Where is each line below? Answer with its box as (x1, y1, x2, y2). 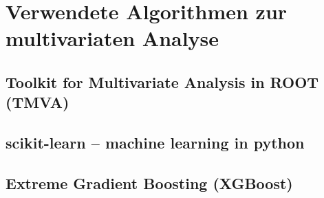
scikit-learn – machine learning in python (6, 132, 305, 153)
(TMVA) (6, 91, 69, 113)
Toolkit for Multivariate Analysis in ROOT (6, 71, 319, 92)
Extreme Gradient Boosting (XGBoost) (6, 172, 293, 193)
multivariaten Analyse (6, 24, 219, 52)
